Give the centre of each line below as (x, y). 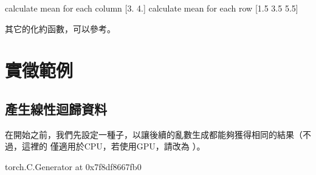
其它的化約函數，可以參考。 (60, 28)
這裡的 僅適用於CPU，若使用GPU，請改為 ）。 (113, 146)
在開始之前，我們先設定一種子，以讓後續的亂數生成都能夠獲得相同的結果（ (154, 134)
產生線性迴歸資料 (56, 108)
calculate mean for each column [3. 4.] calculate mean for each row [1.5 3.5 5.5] (152, 8)
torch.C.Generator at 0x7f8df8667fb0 (73, 166)
